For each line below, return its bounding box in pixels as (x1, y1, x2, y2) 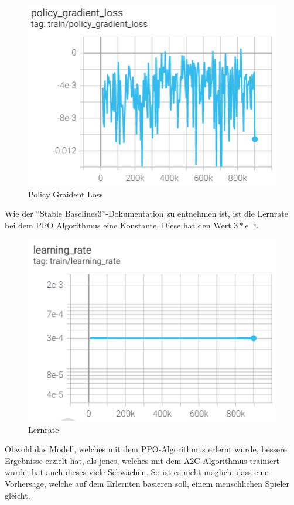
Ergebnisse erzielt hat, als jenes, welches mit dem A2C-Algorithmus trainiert (5, 454, 280, 466)
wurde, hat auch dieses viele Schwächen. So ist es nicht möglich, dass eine (5, 466, 269, 478)
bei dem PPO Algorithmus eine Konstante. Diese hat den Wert (5, 219, 231, 231)
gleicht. (5, 489, 30, 501)
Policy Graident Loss (28, 187, 103, 200)
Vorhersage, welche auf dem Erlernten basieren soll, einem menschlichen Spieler (5, 477, 290, 489)
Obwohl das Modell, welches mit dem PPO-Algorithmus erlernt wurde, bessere (5, 443, 287, 455)
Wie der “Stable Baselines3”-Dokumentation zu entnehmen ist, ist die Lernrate (5, 207, 288, 220)
